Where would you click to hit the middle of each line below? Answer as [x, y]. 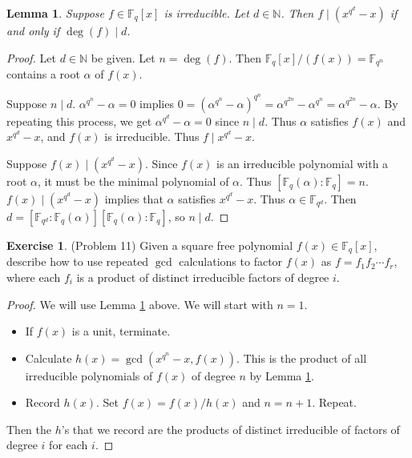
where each [34, 277]
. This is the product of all [302, 358]
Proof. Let [31, 57]
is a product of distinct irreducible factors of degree [203, 277]
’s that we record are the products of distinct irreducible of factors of [230, 429]
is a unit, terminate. [121, 331]
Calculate [48, 358]
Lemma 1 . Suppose [56, 13]
